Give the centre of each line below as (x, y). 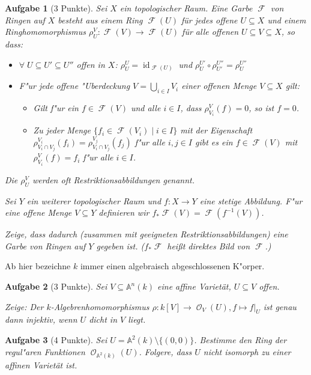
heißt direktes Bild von (209, 245)
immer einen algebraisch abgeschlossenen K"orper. (172, 266)
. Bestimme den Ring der (240, 340)
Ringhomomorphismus (45, 32)
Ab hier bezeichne (38, 266)
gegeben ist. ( (120, 245)
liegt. (137, 319)
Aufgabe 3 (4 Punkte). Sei (56, 340)
